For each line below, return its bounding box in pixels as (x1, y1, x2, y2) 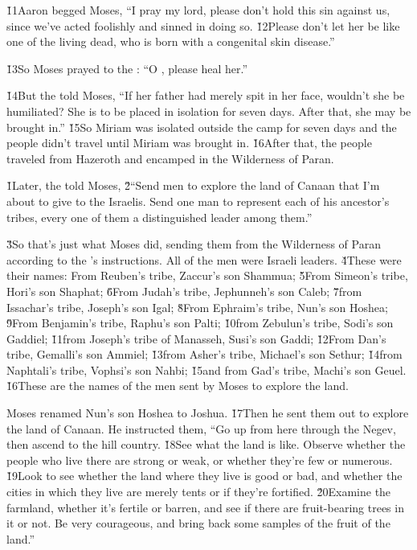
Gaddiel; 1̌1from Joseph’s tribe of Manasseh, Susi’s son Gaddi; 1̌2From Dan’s (6, 330, 386, 347)
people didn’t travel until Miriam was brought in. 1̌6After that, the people (6, 134, 372, 151)
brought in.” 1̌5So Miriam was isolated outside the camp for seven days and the (6, 118, 397, 135)
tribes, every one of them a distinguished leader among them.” (6, 208, 313, 225)
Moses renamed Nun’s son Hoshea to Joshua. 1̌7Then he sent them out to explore (6, 404, 409, 421)
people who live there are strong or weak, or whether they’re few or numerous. (6, 451, 393, 468)
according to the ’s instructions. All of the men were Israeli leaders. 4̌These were (6, 251, 402, 268)
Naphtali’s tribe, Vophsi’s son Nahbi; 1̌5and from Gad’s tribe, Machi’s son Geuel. (6, 361, 407, 378)
